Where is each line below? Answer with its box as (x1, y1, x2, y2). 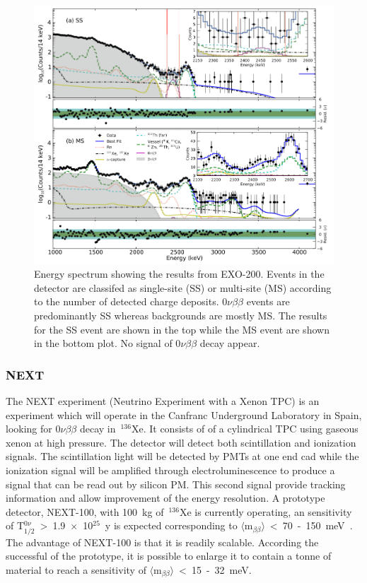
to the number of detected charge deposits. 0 (34, 294, 228, 309)
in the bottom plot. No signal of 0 (34, 336, 181, 351)
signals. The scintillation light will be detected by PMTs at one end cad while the (6, 449, 359, 464)
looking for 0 (6, 421, 61, 436)
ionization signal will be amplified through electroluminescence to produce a (6, 463, 335, 478)
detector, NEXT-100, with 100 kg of (6, 504, 164, 519)
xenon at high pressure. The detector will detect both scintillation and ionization (6, 435, 356, 449)
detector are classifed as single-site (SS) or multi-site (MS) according (34, 280, 332, 295)
